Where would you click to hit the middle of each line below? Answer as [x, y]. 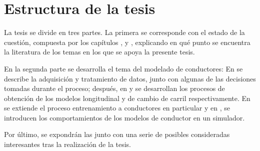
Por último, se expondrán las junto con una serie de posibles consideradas [117, 134]
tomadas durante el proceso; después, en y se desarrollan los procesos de [114, 88]
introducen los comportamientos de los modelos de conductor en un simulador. [124, 117]
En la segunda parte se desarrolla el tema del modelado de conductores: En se [123, 68]
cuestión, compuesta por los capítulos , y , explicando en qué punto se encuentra [127, 42]
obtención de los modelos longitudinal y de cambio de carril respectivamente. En [127, 98]
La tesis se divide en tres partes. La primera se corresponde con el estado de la [124, 32]
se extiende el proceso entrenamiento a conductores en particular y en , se [117, 108]
